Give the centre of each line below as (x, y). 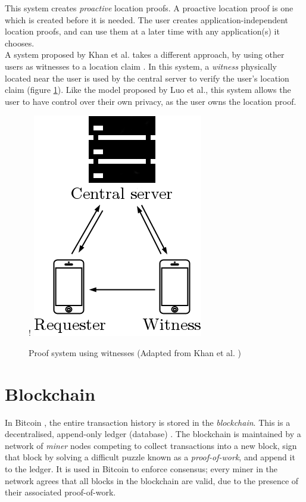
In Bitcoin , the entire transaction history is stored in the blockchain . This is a (148, 422)
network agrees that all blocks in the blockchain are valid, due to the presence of (152, 480)
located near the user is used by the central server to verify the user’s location (147, 78)
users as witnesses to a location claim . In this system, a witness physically (141, 66)
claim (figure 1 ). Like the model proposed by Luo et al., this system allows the (148, 90)
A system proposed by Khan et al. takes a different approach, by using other (145, 54)
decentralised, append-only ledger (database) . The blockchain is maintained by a (153, 434)
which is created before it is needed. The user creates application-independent (147, 19)
